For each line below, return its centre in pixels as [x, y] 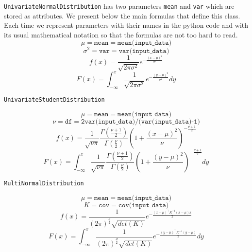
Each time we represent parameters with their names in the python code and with [126, 25]
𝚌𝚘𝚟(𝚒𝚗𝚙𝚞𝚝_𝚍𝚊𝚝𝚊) [143, 205]
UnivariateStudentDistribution [54, 100]
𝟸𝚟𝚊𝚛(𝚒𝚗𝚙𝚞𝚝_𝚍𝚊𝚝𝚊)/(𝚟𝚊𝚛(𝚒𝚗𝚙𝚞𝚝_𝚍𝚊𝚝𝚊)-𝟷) [141, 121]
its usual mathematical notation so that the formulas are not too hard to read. [121, 34]
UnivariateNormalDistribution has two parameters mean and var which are [119, 6]
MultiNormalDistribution [44, 183]
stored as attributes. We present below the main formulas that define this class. [122, 15]
